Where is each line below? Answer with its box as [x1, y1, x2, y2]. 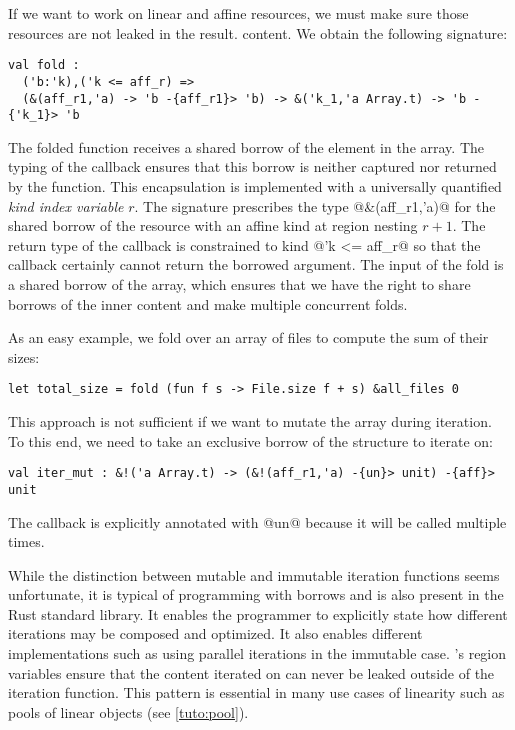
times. [8, 531, 45, 552]
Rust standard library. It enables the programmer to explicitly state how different [8, 603, 508, 624]
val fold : [8, 58, 80, 73]
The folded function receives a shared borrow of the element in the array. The [8, 136, 484, 157]
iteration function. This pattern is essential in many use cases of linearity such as [8, 682, 505, 703]
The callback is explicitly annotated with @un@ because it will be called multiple [8, 511, 507, 532]
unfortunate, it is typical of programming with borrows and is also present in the [8, 584, 504, 605]
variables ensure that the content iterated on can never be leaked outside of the [8, 662, 495, 683]
